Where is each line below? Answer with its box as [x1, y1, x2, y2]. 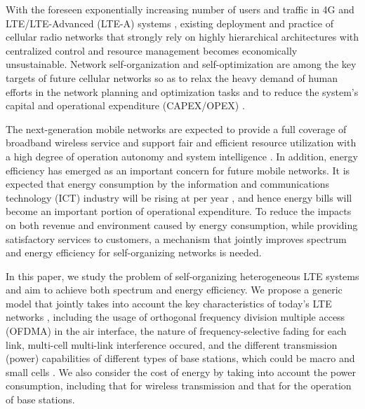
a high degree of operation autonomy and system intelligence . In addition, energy [6, 148, 358, 163]
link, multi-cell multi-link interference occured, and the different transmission [6, 337, 338, 352]
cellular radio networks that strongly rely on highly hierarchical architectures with [6, 29, 359, 44]
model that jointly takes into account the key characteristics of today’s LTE [6, 296, 332, 310]
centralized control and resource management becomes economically [6, 43, 298, 57]
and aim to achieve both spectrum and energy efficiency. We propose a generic [6, 282, 343, 297]
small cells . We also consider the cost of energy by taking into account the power [6, 364, 357, 379]
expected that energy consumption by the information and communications [6, 176, 330, 191]
